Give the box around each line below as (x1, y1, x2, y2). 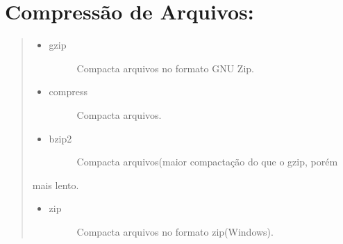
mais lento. (32, 177, 79, 192)
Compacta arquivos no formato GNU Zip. (76, 60, 254, 75)
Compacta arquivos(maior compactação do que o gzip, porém (76, 154, 338, 169)
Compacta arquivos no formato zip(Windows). (76, 224, 274, 238)
